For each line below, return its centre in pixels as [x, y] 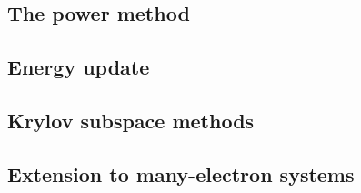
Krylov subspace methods [131, 120]
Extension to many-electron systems [181, 173]
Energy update [79, 67]
